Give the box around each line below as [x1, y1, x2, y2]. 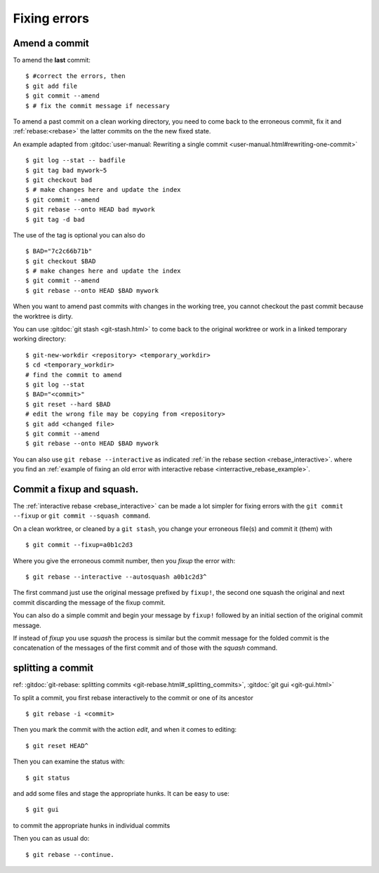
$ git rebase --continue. [25, 851, 115, 858]
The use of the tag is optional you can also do [13, 230, 145, 239]
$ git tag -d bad [25, 215, 85, 223]
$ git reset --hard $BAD [25, 400, 111, 408]
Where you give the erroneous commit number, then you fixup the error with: [13, 556, 235, 565]
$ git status [25, 773, 70, 782]
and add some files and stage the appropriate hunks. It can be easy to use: [13, 789, 230, 797]
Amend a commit [13, 37, 89, 49]
